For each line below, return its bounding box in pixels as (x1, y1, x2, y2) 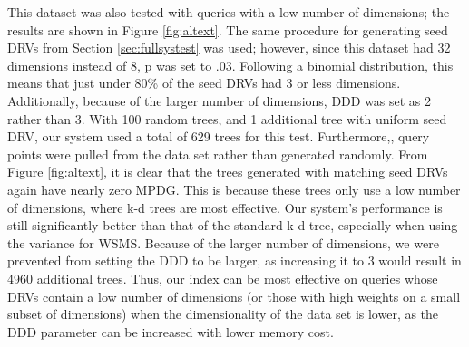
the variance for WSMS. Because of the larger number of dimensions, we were (7, 233, 439, 252)
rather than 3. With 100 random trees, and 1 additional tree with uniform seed (7, 109, 447, 128)
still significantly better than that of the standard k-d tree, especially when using (7, 216, 458, 235)
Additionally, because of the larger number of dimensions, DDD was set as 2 (7, 91, 432, 110)
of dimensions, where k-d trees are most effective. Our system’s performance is (7, 198, 443, 217)
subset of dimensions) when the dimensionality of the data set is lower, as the (7, 304, 439, 323)
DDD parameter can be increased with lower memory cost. (7, 322, 334, 341)
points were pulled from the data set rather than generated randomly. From (7, 144, 428, 163)
